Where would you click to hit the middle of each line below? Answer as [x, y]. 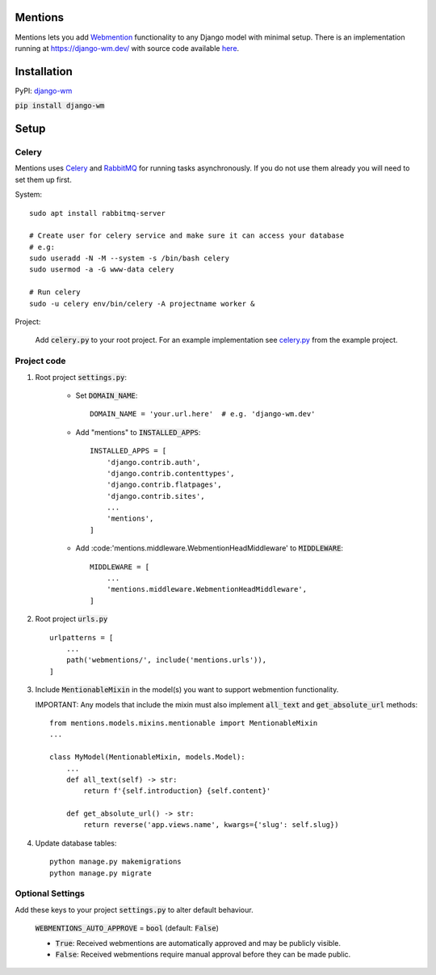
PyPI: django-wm [44, 91]
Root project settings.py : [81, 377]
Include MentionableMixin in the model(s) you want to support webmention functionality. [187, 690]
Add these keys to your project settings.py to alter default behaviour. [134, 910]
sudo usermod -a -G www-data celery [102, 270]
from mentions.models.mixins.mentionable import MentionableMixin [184, 723]
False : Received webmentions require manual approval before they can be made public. [203, 954]
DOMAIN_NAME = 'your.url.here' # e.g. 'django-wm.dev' [203, 414]
